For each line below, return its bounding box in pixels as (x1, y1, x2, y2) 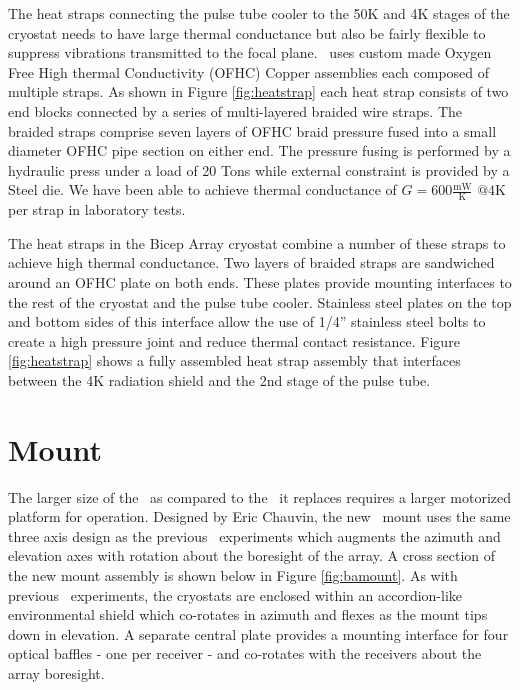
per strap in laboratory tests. (8, 199, 186, 220)
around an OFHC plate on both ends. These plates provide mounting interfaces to (8, 271, 512, 292)
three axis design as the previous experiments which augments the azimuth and (8, 525, 501, 546)
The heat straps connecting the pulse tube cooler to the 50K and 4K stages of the (8, 3, 510, 23)
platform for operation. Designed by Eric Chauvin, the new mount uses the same (8, 506, 511, 527)
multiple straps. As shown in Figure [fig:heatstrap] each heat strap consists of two (8, 81, 509, 102)
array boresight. (8, 662, 105, 683)
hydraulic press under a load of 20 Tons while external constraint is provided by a (8, 159, 510, 180)
